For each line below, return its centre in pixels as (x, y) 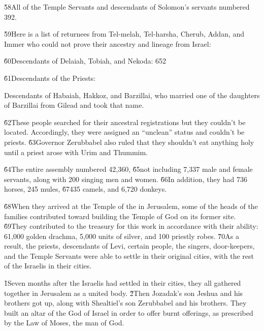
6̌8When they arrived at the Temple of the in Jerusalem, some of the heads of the (131, 206)
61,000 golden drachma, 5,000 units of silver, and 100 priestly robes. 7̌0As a (122, 236)
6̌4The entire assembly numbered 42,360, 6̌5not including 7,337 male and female (128, 169)
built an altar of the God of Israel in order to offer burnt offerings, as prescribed (129, 312)
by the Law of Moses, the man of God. (64, 323)
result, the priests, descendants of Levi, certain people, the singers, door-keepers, (129, 246)
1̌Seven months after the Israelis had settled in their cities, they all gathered (123, 283)
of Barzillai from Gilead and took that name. (74, 105)
